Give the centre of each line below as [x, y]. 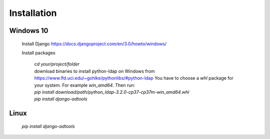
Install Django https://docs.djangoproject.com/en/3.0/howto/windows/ [94, 44]
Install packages [38, 53]
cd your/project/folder [57, 64]
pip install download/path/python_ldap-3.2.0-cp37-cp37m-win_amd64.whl [112, 92]
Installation [33, 13]
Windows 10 [29, 31]
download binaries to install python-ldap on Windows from [94, 71]
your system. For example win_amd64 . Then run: [85, 85]
